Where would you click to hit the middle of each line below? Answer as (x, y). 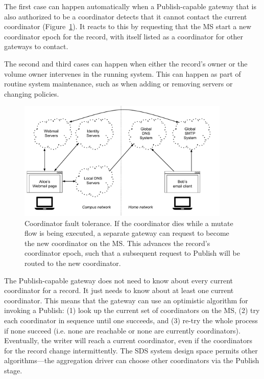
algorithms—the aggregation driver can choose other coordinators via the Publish (132, 360)
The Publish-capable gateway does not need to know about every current (119, 280)
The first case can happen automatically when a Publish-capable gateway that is (130, 6)
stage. (13, 370)
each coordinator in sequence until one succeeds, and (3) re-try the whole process (131, 320)
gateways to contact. (36, 46)
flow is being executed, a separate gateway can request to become (127, 233)
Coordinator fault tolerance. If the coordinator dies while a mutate (129, 223)
